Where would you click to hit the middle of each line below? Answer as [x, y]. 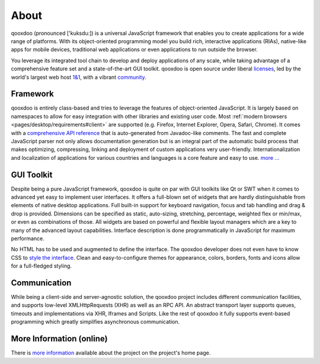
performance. [28, 239]
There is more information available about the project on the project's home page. [111, 353]
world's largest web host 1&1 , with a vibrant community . [79, 77]
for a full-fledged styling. [41, 266]
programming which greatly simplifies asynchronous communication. [95, 322]
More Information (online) [59, 339]
